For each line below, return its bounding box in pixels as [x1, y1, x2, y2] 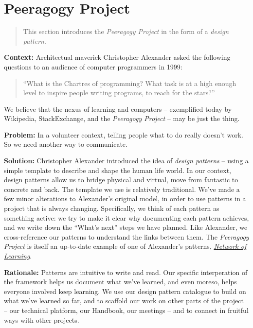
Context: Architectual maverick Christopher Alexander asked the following [4, 52, 231, 62]
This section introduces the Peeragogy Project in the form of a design [23, 26, 229, 36]
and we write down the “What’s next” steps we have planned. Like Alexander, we [4, 222, 248, 232]
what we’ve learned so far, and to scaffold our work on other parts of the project [4, 295, 244, 306]
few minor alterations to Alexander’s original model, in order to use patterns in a [4, 193, 246, 204]
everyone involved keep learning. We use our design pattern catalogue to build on [4, 286, 246, 296]
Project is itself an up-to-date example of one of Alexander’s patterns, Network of [4, 241, 247, 251]
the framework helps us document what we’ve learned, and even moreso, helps [4, 276, 237, 287]
